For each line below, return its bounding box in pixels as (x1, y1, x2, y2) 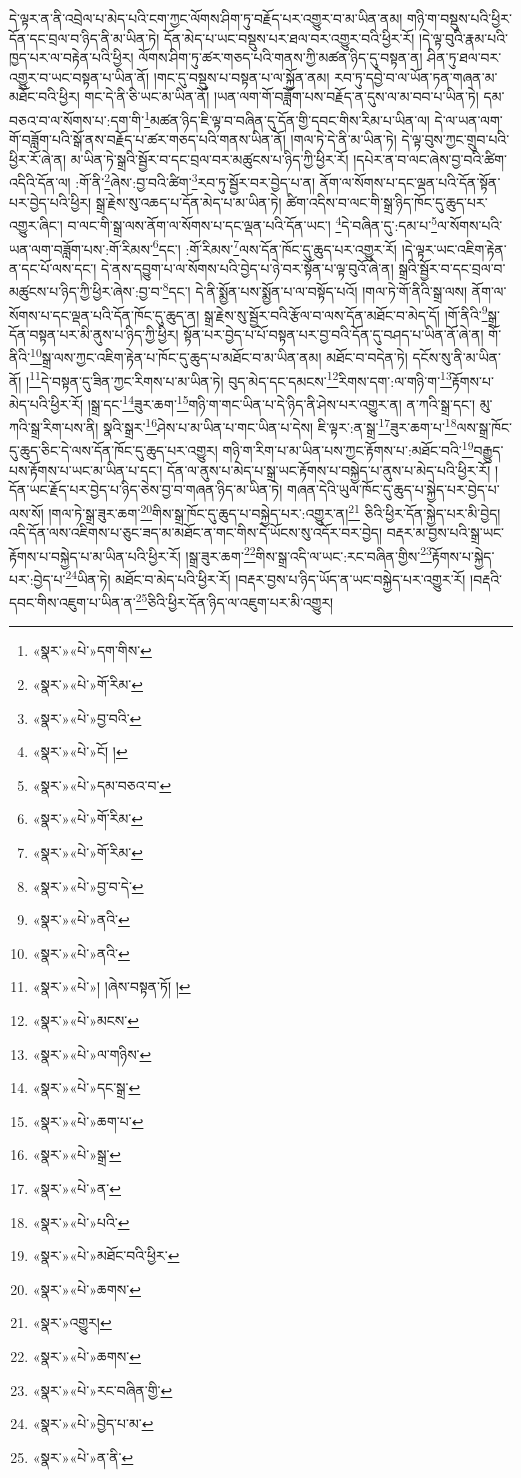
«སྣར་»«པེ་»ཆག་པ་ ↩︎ (32, 1110, 144, 1131)
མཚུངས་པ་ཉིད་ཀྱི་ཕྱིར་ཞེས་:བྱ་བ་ (9, 281, 163, 301)
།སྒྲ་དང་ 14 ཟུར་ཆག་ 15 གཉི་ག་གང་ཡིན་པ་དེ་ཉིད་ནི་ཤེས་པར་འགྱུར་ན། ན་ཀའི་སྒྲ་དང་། (87, 390, 476, 414)
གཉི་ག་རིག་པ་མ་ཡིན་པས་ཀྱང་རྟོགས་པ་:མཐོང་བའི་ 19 (222, 437, 474, 461)
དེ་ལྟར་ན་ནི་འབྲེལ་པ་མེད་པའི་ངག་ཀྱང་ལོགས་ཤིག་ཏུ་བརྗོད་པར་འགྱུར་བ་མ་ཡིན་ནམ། (9, 8, 403, 28)
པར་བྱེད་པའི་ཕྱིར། (9, 191, 92, 212)
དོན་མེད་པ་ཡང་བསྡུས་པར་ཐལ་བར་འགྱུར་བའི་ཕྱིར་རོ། (163, 27, 415, 48)
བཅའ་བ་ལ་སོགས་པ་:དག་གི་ (9, 109, 145, 130)
